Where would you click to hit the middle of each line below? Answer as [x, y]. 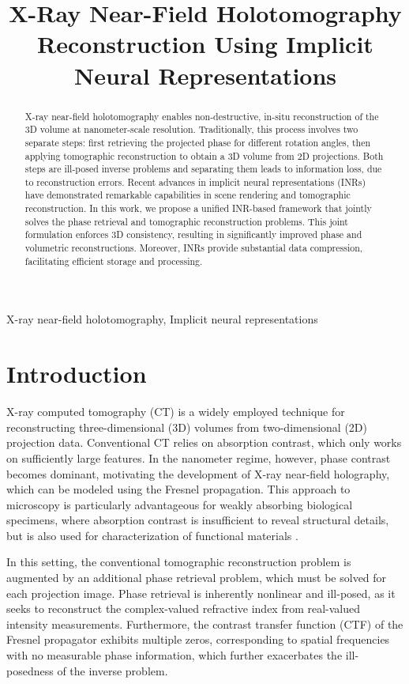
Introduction [77, 374]
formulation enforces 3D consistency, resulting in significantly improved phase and [193, 234]
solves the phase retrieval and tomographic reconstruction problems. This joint [186, 221]
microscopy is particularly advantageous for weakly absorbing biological [180, 504]
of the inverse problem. [113, 670]
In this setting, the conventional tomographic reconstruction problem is [179, 562]
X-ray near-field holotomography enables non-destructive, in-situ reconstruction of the [202, 116]
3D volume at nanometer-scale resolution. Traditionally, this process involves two [191, 129]
